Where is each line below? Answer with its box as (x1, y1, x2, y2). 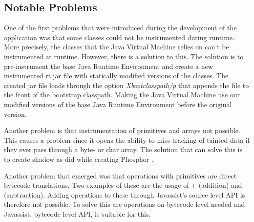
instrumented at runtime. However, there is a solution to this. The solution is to (4, 51, 244, 61)
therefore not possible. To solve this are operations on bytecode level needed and (4, 199, 245, 209)
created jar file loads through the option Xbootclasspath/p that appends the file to (4, 80, 249, 90)
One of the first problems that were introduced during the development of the (4, 22, 237, 33)
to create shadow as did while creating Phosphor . (4, 154, 153, 164)
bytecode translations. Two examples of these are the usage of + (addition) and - (4, 180, 247, 190)
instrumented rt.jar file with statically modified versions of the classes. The (4, 70, 229, 81)
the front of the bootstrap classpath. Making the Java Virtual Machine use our (4, 89, 240, 100)
